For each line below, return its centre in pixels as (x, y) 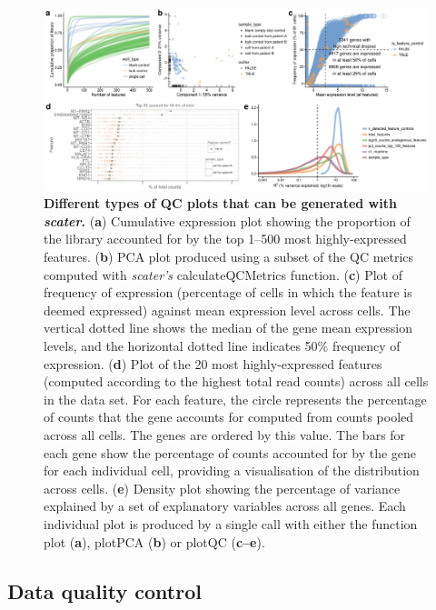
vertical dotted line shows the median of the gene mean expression (228, 328)
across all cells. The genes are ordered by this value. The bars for (225, 434)
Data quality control (104, 590)
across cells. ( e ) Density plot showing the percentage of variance (222, 488)
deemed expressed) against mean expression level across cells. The (227, 310)
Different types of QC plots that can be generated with (220, 203)
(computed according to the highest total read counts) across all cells (236, 381)
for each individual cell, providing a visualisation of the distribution (232, 470)
